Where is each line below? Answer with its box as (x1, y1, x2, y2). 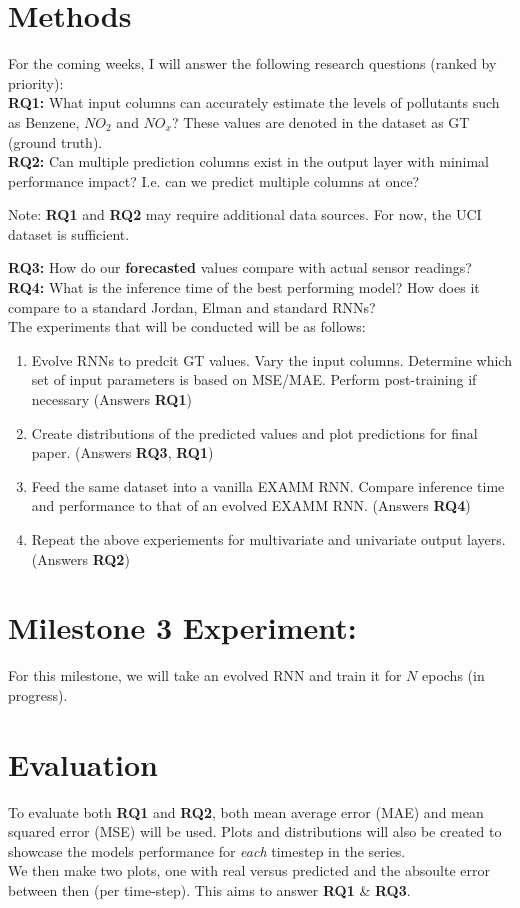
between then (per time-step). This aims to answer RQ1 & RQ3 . (8, 880, 411, 900)
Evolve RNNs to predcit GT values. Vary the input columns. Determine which (31, 349, 512, 370)
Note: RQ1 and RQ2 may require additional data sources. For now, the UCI (8, 204, 482, 225)
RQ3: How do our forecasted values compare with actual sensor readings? (8, 257, 472, 278)
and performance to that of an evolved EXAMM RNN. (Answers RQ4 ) (31, 495, 471, 516)
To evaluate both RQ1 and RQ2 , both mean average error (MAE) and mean (8, 801, 484, 822)
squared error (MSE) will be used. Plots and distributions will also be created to (8, 821, 502, 842)
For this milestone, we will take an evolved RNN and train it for (8, 665, 402, 686)
